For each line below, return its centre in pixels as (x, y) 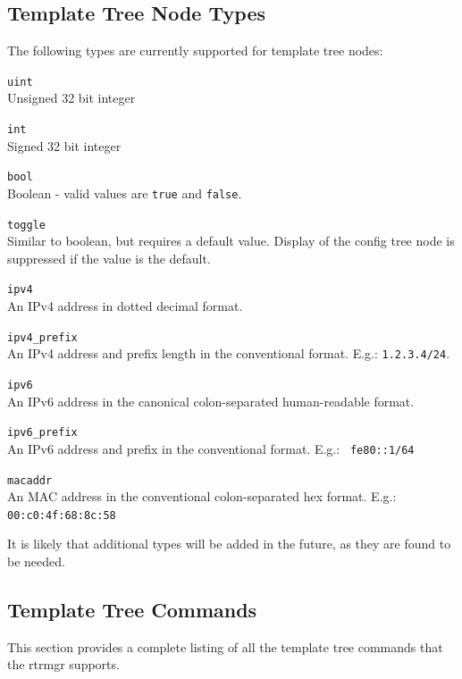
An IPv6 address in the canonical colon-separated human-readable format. (211, 401)
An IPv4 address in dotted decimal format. (125, 306)
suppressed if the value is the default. (109, 258)
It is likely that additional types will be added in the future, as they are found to (229, 544)
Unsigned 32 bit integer (71, 98)
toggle (26, 225)
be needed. (36, 562)
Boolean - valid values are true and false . (125, 193)
